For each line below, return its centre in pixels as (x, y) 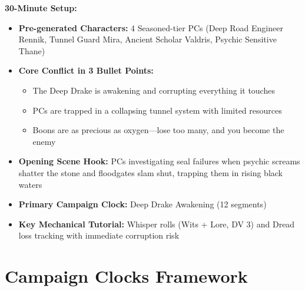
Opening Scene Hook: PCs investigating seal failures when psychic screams (159, 161)
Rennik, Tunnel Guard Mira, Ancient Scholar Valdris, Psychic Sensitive (147, 39)
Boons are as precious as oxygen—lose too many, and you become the (158, 130)
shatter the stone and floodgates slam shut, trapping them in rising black (151, 172)
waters (30, 184)
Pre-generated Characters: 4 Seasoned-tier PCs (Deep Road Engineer (151, 27)
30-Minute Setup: (41, 8)
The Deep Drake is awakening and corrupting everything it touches (154, 90)
